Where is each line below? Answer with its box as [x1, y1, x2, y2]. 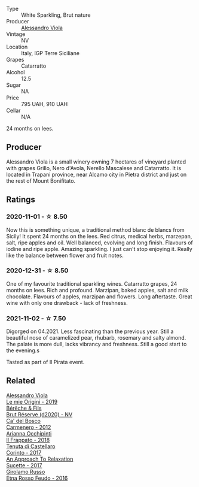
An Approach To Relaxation [6, 455, 74, 462]
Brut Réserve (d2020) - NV [6, 410, 73, 418]
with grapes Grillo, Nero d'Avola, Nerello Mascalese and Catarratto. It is [6, 164, 181, 171]
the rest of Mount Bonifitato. [6, 177, 76, 184]
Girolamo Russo [6, 468, 45, 475]
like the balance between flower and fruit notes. [6, 252, 124, 259]
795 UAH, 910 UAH [21, 101, 68, 107]
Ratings [6, 195, 36, 205]
